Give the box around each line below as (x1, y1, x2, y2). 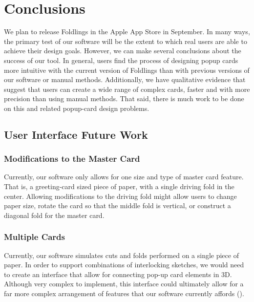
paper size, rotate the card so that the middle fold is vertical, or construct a (4, 200, 231, 211)
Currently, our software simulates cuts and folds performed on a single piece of (4, 250, 239, 260)
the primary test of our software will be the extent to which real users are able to (4, 36, 247, 46)
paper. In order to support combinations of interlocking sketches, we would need (4, 259, 244, 270)
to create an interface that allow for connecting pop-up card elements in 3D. (4, 269, 232, 279)
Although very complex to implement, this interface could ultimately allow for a (4, 279, 244, 289)
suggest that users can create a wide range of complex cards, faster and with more (4, 84, 250, 94)
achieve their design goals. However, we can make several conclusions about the (4, 45, 241, 56)
